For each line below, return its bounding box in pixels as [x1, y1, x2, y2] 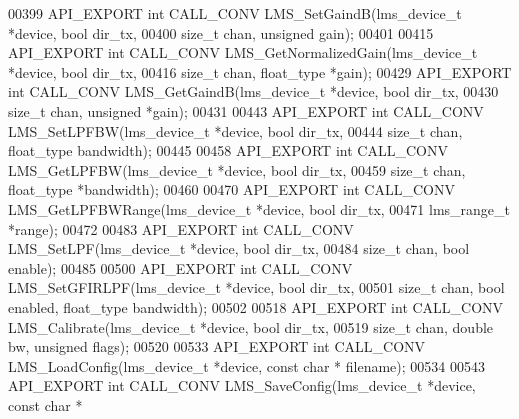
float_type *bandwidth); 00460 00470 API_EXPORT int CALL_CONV [8, 179, 455, 200]
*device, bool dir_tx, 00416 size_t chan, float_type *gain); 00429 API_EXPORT [8, 61, 512, 82]
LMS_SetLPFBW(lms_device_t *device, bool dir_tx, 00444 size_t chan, [8, 120, 463, 141]
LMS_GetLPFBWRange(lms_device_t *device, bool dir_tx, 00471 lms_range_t [8, 198, 511, 219]
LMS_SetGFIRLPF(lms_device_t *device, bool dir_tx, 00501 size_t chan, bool [8, 277, 505, 298]
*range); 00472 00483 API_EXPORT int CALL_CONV [8, 218, 354, 239]
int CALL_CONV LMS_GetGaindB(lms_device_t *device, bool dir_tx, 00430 [8, 81, 499, 102]
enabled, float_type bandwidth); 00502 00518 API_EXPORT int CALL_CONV [8, 296, 504, 317]
